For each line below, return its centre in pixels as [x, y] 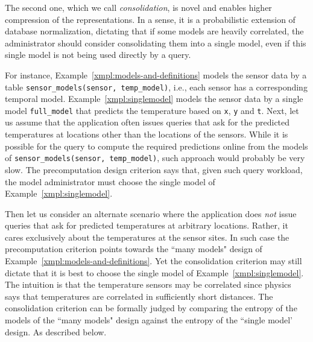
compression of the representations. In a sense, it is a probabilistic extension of [150, 19]
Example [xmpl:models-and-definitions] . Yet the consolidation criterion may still [153, 261]
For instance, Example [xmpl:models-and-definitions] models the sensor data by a [156, 74]
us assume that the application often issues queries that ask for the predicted [147, 122]
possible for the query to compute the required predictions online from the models [156, 146]
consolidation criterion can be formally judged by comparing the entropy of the [151, 308]
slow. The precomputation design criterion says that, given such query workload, [154, 169]
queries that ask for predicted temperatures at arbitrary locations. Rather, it [147, 225]
